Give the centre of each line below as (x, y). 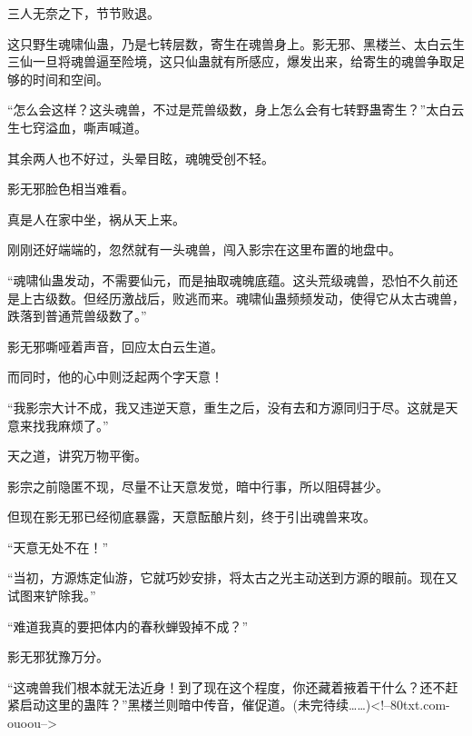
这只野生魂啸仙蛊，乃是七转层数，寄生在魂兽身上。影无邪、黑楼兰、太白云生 (236, 43)
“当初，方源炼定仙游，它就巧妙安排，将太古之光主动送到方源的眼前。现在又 (233, 577)
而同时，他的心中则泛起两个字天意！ (115, 377)
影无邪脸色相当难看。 (71, 189)
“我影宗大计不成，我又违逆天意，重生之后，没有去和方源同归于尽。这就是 (226, 407)
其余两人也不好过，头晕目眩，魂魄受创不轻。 (141, 158)
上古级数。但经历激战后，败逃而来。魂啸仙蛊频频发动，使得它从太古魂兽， (242, 298)
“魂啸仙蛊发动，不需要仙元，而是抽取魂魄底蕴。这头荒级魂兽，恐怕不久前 (226, 279)
